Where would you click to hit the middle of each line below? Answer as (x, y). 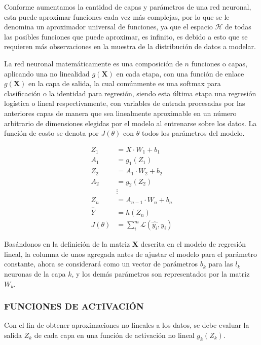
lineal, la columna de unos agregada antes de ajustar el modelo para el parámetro (130, 254)
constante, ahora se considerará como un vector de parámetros (101, 264)
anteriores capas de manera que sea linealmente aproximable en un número (120, 113)
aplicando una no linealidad (47, 73)
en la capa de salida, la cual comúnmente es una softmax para (124, 83)
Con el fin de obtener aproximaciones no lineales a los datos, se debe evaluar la (127, 325)
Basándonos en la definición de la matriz (67, 244)
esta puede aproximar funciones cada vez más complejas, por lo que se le (117, 16)
